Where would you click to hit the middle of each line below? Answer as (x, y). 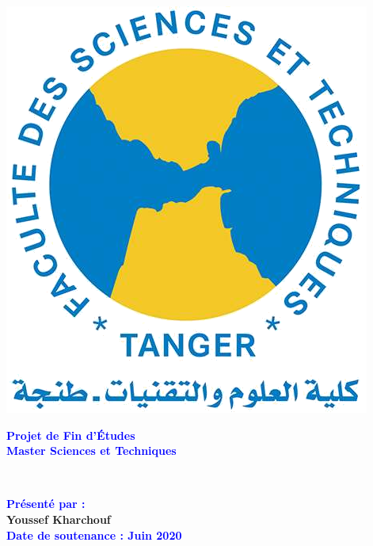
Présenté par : (46, 504)
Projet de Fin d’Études (71, 435)
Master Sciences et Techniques (91, 451)
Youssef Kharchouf (59, 519)
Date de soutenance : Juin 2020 (94, 535)
